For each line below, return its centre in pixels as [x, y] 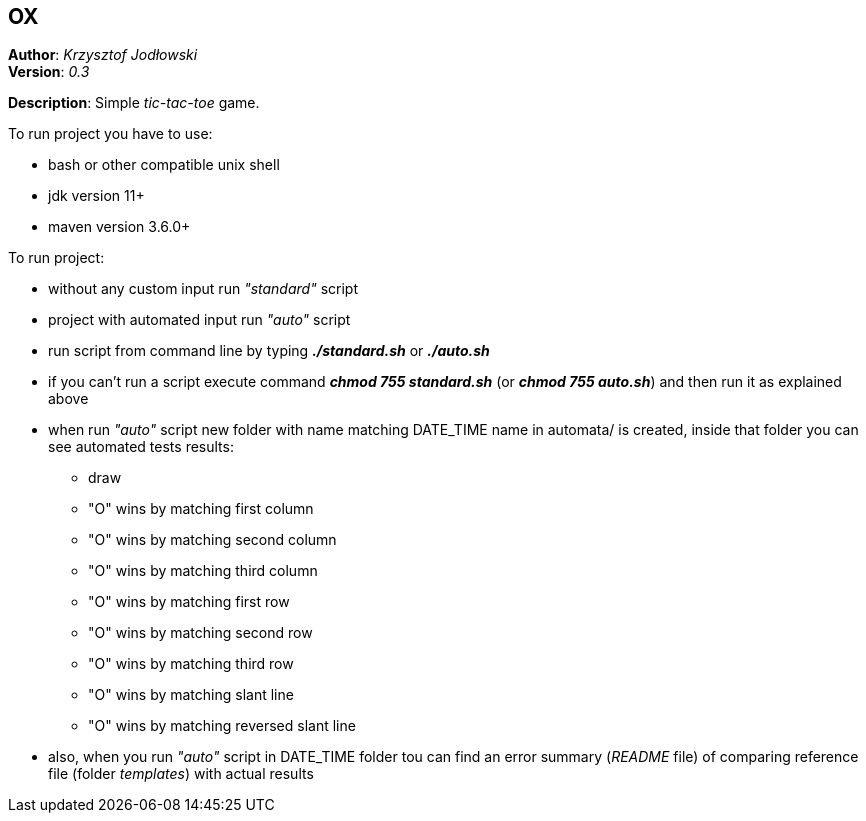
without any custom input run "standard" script [203, 289]
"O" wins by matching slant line [191, 695]
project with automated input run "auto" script [199, 320]
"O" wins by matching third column [203, 571]
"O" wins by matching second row [200, 633]
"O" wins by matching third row [191, 664]
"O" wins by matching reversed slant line [222, 726]
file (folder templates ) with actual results [181, 774]
